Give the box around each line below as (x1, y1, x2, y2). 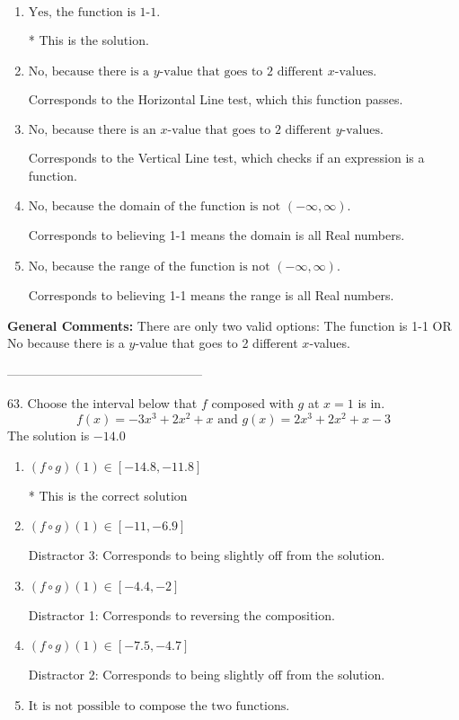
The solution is (7, 426, 90, 445)
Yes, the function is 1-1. (28, 6, 161, 19)
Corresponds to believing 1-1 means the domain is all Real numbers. (28, 226, 405, 244)
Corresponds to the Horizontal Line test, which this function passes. (28, 89, 403, 108)
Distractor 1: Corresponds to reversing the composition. (28, 605, 335, 624)
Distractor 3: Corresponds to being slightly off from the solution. (28, 546, 385, 564)
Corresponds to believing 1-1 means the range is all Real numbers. (28, 285, 394, 304)
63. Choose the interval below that (7, 394, 198, 413)
